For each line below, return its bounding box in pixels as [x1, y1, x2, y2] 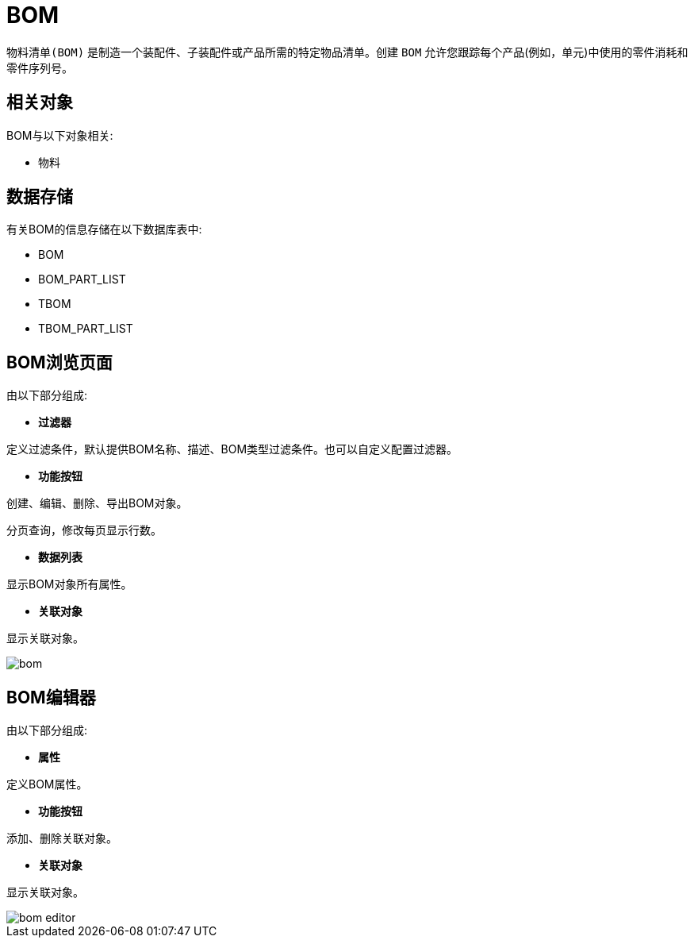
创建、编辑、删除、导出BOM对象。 [6, 496, 188, 511]
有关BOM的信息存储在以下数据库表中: [6, 222, 202, 237]
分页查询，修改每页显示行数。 [6, 523, 162, 538]
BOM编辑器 [6, 687, 96, 707]
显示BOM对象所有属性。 [6, 577, 132, 591]
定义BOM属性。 [6, 777, 88, 792]
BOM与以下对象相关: [6, 128, 113, 142]
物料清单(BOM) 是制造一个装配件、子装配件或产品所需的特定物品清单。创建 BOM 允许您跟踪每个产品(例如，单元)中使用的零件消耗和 [6, 44, 688, 59]
